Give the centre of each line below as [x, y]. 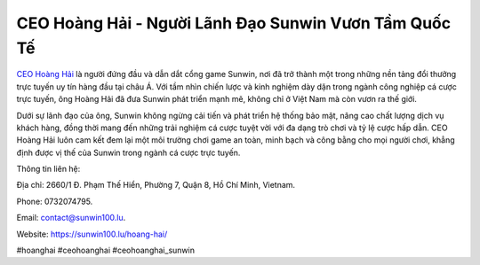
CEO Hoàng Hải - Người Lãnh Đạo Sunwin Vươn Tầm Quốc [234, 23]
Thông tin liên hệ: [48, 169]
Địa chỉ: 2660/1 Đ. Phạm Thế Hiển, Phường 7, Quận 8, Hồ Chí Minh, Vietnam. [156, 185]
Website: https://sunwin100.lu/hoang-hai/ [92, 234]
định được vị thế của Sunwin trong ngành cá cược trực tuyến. [128, 152]
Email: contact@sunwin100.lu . [71, 218]
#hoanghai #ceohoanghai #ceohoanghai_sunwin [106, 250]
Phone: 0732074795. [55, 201]
